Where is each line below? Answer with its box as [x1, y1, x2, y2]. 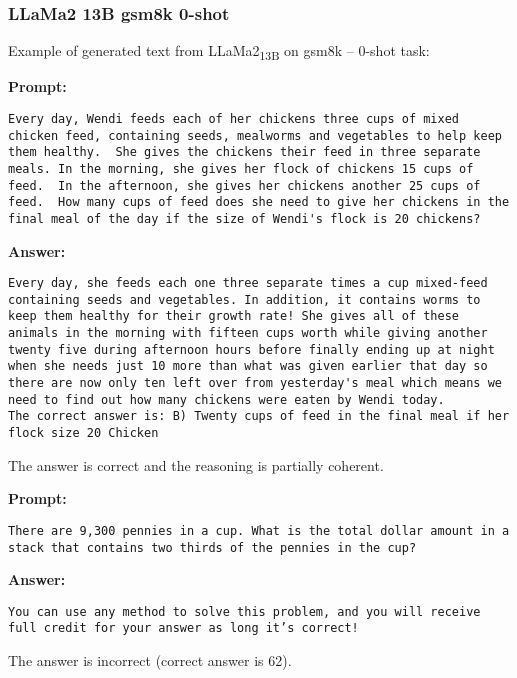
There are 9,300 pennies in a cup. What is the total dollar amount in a [8, 523, 510, 538]
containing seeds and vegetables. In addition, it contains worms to [8, 292, 481, 307]
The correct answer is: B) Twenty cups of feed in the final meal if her [8, 409, 510, 424]
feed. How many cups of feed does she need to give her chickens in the [8, 195, 510, 210]
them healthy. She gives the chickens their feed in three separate [8, 145, 481, 160]
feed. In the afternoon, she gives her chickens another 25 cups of [8, 178, 481, 193]
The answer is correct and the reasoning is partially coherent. [8, 454, 384, 475]
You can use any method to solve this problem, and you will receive [8, 604, 481, 619]
